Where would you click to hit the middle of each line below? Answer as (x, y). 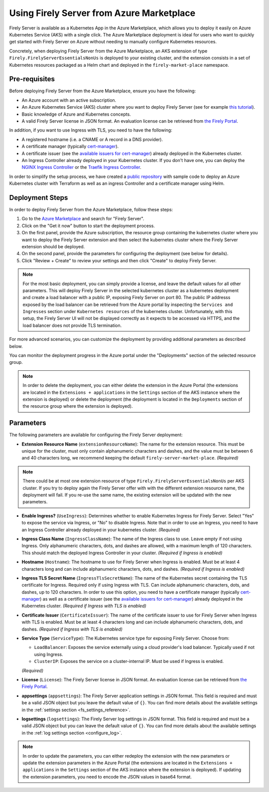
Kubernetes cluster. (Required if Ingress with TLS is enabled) (84, 606)
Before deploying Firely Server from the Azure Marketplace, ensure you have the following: (103, 91)
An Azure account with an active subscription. (69, 100)
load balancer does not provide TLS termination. (72, 325)
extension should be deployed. (53, 246)
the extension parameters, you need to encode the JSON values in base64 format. (107, 777)
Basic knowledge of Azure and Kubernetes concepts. (76, 114)
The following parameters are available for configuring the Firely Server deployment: (96, 435)
